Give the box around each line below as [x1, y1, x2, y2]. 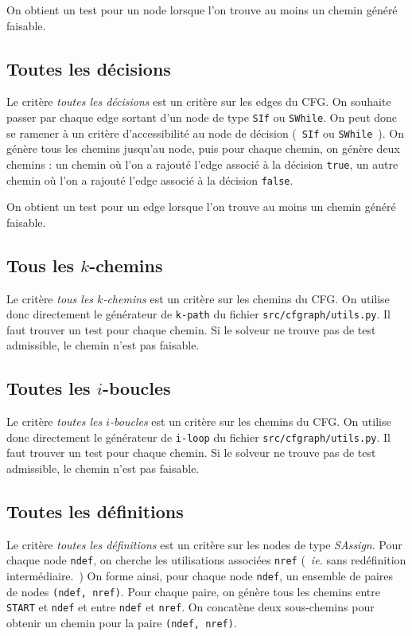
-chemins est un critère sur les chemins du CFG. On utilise [103, 290, 390, 306]
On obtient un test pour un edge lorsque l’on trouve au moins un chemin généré [6, 198, 396, 215]
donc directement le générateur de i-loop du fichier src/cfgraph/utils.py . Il [6, 428, 391, 445]
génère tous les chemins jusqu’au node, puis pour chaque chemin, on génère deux [6, 140, 400, 157]
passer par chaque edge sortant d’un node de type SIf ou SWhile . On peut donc [6, 108, 398, 125]
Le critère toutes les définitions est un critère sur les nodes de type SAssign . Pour [6, 536, 402, 552]
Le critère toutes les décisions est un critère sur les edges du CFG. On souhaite [6, 93, 391, 110]
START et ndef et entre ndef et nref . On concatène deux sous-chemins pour [6, 599, 375, 615]
